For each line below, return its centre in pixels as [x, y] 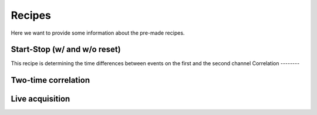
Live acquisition [41, 99]
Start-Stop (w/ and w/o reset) [66, 50]
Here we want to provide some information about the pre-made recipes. [98, 33]
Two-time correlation [50, 80]
